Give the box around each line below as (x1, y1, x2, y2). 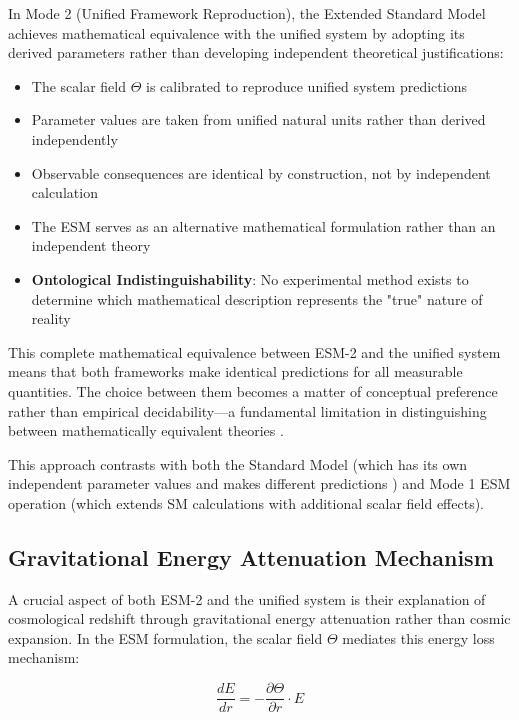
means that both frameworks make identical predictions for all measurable (8, 361, 463, 382)
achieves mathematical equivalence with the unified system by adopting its (8, 22, 465, 43)
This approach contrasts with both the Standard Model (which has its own (8, 453, 468, 474)
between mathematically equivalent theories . (8, 420, 284, 441)
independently (31, 128, 118, 149)
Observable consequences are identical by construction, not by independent (31, 162, 491, 183)
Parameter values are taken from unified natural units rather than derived (31, 109, 486, 130)
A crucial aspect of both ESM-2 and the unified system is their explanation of (8, 588, 486, 609)
